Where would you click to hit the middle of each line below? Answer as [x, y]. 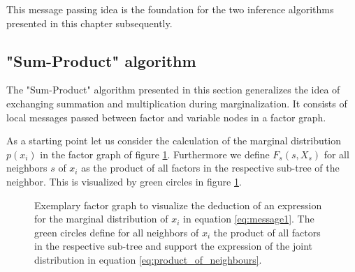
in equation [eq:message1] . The [249, 219]
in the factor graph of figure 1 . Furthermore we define [155, 154]
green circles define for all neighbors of [117, 232]
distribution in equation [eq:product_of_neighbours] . [148, 259]
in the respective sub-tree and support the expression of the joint [173, 246]
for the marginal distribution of [101, 219]
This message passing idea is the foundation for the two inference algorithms [170, 9]
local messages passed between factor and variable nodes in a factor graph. [166, 117]
